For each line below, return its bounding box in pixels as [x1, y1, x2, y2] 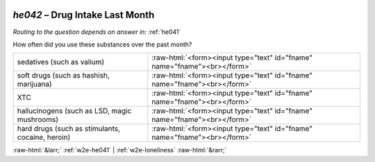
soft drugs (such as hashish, [17, 71, 110, 80]
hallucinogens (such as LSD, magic [17, 106, 132, 116]
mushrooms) [17, 115, 59, 125]
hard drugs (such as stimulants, [17, 124, 121, 134]
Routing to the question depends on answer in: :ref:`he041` [12, 28, 181, 36]
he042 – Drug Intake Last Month [12, 9, 155, 21]
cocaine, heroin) [17, 132, 71, 142]
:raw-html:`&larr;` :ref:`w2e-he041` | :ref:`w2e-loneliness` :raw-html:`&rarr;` [12, 146, 227, 154]
